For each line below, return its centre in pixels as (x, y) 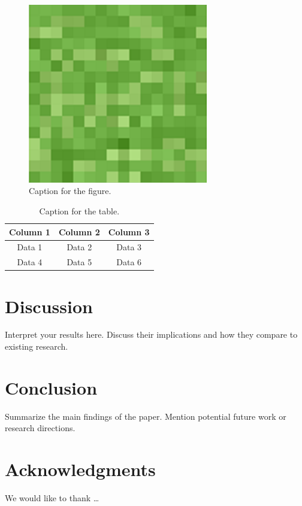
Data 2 (79, 247)
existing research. (37, 346)
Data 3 (129, 247)
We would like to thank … (52, 498)
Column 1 (30, 231)
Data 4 (30, 262)
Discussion (49, 306)
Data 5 (79, 262)
